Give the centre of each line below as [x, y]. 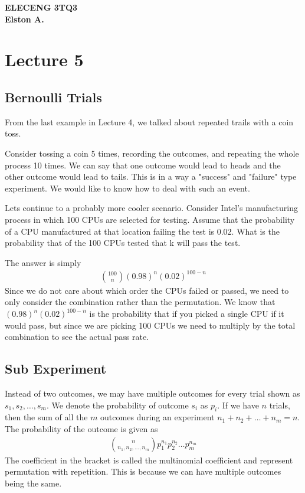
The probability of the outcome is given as [81, 428]
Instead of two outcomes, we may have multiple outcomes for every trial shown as [152, 393]
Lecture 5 [44, 59]
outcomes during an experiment [158, 417]
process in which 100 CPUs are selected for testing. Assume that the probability [150, 219]
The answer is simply [43, 262]
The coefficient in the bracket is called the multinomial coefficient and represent [149, 460]
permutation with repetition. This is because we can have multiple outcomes [143, 471]
